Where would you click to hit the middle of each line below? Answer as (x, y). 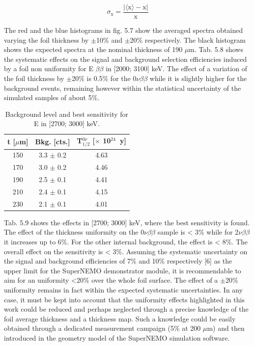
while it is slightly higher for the (198, 78)
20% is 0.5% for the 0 (104, 78)
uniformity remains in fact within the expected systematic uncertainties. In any (124, 290)
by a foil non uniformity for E (49, 68)
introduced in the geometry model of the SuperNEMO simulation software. (117, 338)
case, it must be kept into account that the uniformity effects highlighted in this (124, 299)
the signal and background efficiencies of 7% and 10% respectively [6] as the (118, 261)
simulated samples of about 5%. (52, 97)
